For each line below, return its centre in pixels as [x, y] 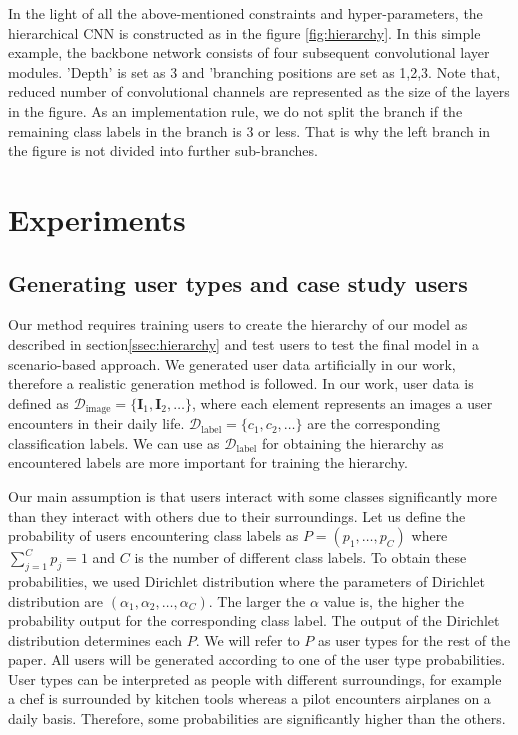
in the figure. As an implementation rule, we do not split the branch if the [235, 110]
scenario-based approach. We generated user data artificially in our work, [232, 363]
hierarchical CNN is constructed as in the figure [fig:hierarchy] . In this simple [244, 32]
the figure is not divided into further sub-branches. [163, 150]
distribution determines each [95, 639]
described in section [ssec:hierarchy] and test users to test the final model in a [243, 343]
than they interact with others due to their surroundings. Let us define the [237, 515]
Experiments [97, 218]
